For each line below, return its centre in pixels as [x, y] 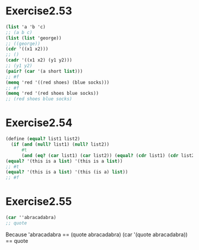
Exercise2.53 [39, 11]
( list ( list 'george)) [34, 38]
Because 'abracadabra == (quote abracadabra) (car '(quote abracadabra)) [97, 234]
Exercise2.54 [39, 123]
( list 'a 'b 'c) [26, 27]
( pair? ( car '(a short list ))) [44, 71]
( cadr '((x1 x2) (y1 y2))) [39, 60]
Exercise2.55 [39, 202]
